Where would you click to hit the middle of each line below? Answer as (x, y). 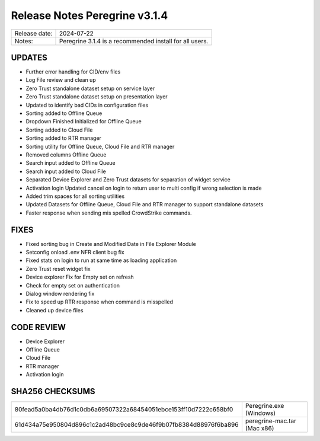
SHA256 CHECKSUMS (53, 392)
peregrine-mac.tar (271, 421)
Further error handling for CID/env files (73, 72)
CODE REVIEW (39, 327)
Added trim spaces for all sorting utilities (75, 196)
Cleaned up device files (55, 310)
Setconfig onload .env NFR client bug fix (75, 252)
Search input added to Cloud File (66, 171)
